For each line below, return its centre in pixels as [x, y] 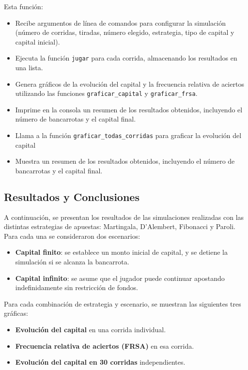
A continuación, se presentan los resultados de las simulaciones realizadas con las [124, 217]
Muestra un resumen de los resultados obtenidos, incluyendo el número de [125, 161]
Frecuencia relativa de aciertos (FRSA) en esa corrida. [105, 346]
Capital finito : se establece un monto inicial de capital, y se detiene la [121, 252]
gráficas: [16, 313]
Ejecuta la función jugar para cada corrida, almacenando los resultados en [126, 58]
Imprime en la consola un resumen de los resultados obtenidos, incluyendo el [129, 109]
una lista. [29, 68]
